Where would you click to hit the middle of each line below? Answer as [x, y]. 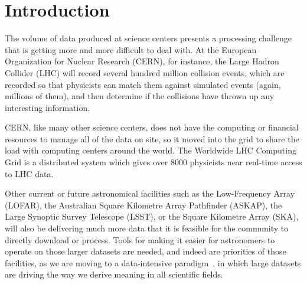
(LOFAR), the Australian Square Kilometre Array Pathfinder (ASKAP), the [143, 205]
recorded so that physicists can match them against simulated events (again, [143, 84]
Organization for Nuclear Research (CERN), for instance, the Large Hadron [142, 61]
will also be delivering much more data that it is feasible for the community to [147, 228]
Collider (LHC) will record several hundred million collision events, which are [145, 72]
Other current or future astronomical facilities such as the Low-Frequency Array [150, 193]
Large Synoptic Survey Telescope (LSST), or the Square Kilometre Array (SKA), [152, 216]
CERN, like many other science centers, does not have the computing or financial [152, 127]
